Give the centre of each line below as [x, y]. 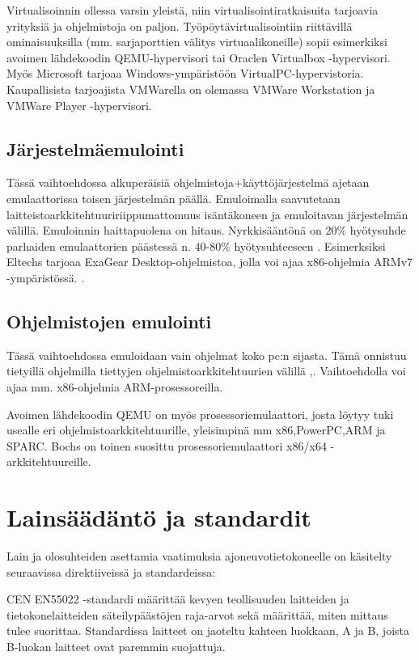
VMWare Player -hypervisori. [79, 105]
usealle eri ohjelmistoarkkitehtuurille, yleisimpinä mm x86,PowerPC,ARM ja [196, 430]
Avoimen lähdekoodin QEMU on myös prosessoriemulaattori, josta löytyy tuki [200, 414]
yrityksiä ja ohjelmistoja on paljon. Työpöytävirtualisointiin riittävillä [180, 25]
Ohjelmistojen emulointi [109, 321]
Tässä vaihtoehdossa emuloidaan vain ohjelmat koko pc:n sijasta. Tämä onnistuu [207, 355]
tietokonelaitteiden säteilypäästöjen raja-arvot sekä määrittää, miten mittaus [197, 614]
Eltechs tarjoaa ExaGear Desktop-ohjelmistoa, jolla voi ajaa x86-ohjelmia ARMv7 [210, 262]
